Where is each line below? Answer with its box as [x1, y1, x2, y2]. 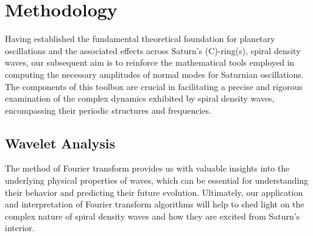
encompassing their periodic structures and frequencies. [5, 103, 211, 116]
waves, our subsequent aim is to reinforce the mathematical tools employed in [5, 56, 295, 69]
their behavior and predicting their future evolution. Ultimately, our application [5, 186, 303, 198]
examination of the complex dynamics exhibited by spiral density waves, [5, 92, 275, 105]
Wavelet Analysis [5, 133, 115, 152]
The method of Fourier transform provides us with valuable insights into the [5, 162, 290, 175]
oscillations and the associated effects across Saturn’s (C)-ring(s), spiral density [5, 44, 301, 57]
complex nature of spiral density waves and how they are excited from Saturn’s [5, 209, 300, 222]
